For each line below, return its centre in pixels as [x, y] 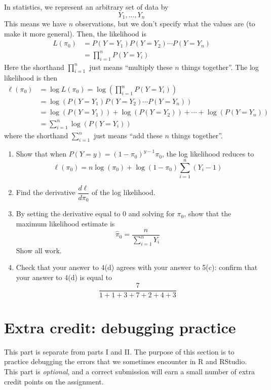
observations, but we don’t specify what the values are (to [165, 24]
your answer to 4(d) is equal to [64, 277]
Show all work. [39, 250]
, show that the [208, 213]
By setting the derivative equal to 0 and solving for [95, 213]
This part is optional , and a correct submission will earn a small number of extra [129, 371]
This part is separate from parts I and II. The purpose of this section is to [119, 351]
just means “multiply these [131, 67]
